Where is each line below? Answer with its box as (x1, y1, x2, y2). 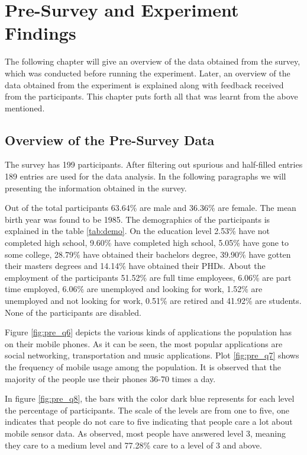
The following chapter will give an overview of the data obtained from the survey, (5, 55, 300, 68)
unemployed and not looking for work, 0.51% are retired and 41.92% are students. (5, 294, 302, 307)
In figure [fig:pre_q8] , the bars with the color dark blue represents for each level (5, 392, 295, 405)
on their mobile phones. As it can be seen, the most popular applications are (5, 337, 283, 350)
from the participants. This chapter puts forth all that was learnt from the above (5, 90, 298, 102)
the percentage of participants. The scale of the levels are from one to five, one (5, 403, 289, 416)
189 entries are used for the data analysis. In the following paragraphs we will (5, 170, 286, 182)
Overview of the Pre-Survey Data (5, 130, 215, 149)
